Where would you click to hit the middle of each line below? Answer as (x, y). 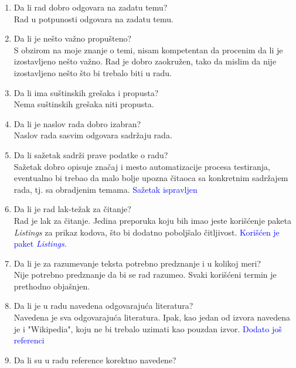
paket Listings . (40, 243)
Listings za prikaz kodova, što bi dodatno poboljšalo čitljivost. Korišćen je (147, 232)
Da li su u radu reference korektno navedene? (95, 360)
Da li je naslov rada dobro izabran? (77, 123)
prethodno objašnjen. (52, 286)
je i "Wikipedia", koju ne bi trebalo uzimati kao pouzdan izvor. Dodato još (148, 328)
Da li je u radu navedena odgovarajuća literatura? (103, 306)
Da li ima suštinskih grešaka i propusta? (86, 92)
